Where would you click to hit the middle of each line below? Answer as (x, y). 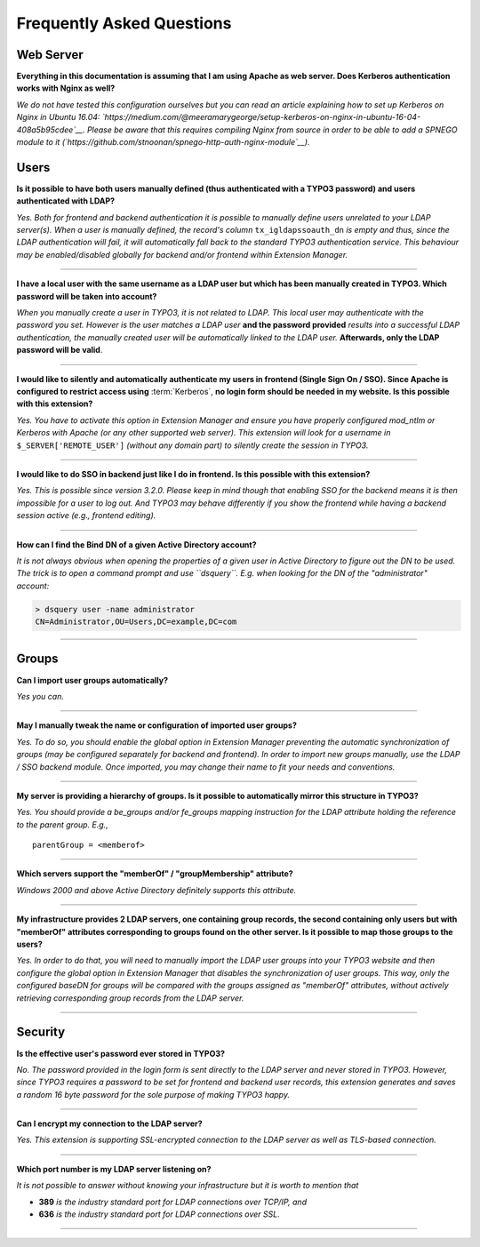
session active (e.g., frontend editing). (86, 516)
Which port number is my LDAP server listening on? (114, 1169)
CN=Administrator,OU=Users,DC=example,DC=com (136, 622)
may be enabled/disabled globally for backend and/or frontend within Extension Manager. (182, 254)
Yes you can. (40, 696)
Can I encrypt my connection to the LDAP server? (110, 1123)
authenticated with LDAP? (66, 201)
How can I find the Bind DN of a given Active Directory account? (136, 544)
